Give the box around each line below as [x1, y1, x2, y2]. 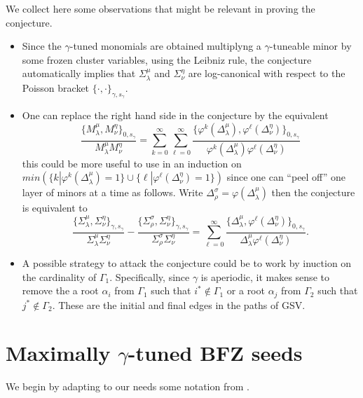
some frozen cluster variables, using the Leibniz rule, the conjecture [22, 52, 312, 67]
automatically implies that [22, 66, 136, 81]
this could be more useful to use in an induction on [22, 156, 242, 170]
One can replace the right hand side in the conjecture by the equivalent [22, 108, 329, 122]
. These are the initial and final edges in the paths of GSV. [52, 297, 306, 312]
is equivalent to [22, 200, 88, 215]
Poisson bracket [22, 80, 90, 95]
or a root [226, 283, 265, 298]
